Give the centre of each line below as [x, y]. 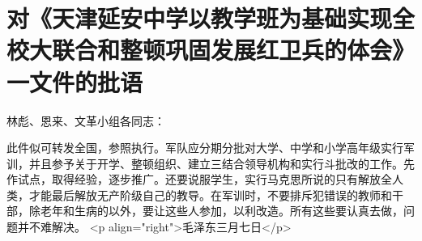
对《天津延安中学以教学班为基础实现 [200, 18]
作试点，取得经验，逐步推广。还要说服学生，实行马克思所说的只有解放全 [199, 179]
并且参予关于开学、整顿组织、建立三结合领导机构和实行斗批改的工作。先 [222, 163]
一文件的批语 [75, 81]
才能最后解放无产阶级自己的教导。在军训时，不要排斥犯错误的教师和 [210, 194]
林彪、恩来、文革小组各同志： [86, 120]
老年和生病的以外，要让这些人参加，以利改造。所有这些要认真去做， [222, 211]
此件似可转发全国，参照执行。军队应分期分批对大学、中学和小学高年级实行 [205, 148]
